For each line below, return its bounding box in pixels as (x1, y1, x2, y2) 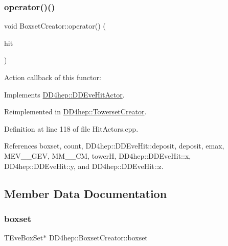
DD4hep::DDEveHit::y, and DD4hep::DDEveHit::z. (4, 160, 164, 171)
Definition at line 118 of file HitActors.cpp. (4, 123, 139, 134)
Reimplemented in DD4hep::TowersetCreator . (4, 106, 147, 117)
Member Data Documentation (4, 185, 167, 201)
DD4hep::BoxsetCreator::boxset (49, 232, 148, 243)
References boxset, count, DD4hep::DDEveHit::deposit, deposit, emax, (4, 140, 224, 151)
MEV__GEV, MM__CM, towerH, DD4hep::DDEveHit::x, (4, 150, 191, 161)
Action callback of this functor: (4, 72, 101, 82)
